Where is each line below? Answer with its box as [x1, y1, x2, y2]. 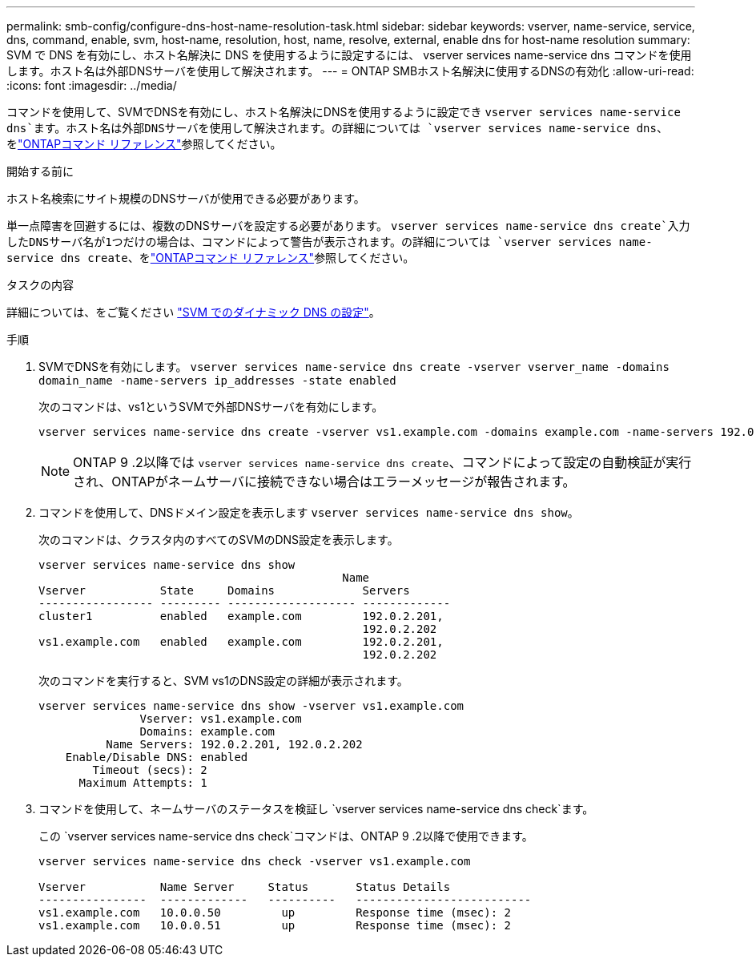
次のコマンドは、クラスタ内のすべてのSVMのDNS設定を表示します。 [38, 533, 399, 546]
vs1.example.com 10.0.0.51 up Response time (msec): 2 [38, 919, 512, 932]
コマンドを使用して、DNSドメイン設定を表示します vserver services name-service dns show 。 [38, 506, 579, 519]
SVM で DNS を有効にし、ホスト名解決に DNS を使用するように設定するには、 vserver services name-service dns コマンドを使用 [6, 48, 692, 62]
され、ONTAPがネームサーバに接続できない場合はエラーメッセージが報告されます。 [73, 473, 576, 490]
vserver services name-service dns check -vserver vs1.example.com [38, 855, 471, 868]
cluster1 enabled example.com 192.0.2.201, [38, 610, 444, 623]
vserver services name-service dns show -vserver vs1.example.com [38, 699, 464, 712]
